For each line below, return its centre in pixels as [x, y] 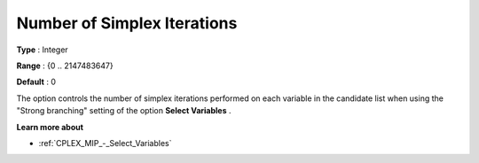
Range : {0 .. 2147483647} [65, 66]
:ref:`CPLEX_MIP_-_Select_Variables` [105, 143]
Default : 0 [36, 82]
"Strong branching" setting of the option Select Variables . [124, 111]
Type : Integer [42, 50]
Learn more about [50, 127]
